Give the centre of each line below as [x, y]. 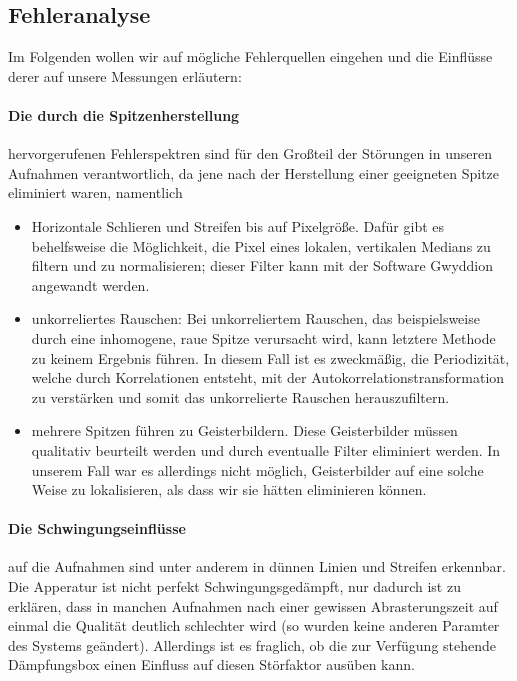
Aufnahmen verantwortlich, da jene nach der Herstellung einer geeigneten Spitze [254, 172]
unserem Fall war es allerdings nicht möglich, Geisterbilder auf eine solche [257, 469]
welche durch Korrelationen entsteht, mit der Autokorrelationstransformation [268, 377]
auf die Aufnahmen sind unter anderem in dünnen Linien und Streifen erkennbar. [257, 566]
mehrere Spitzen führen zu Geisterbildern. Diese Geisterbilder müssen [244, 430]
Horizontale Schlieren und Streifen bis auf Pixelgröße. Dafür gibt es [238, 225]
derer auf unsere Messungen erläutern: [125, 75]
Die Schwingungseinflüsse [97, 528]
